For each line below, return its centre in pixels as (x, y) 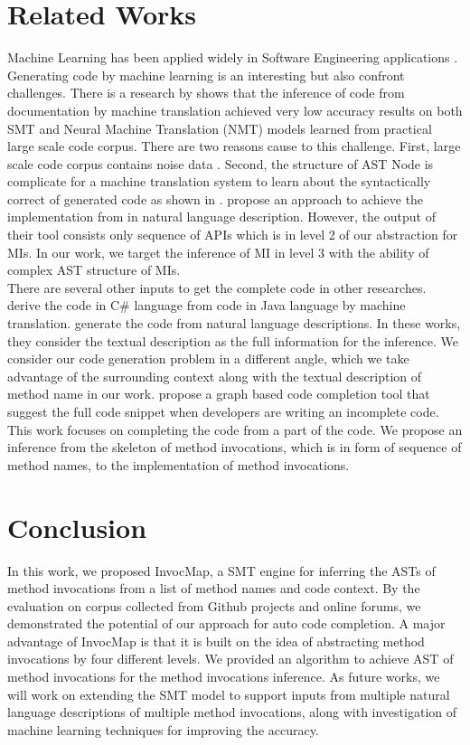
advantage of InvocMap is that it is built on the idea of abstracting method (216, 641)
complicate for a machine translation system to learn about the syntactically (219, 181)
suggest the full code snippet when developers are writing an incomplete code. (223, 411)
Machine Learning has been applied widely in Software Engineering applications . (233, 57)
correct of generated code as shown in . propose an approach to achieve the (216, 198)
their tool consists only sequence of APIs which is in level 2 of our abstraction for (233, 235)
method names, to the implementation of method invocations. (179, 464)
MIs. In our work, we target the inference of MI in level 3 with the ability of (218, 252)
